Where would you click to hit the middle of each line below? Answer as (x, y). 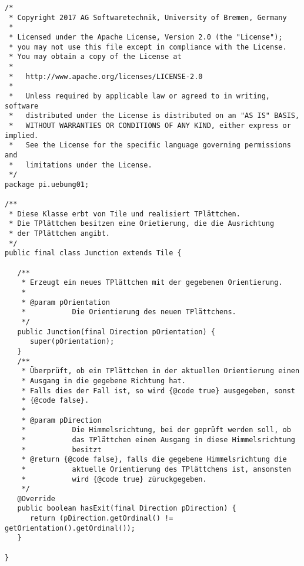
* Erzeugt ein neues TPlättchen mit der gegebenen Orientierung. (152, 283)
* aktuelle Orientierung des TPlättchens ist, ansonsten (156, 469)
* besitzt (61, 450)
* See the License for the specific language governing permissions (150, 145)
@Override (36, 498)
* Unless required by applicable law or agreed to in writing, (140, 96)
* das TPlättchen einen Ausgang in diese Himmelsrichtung (158, 440)
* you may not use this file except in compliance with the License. (148, 47)
